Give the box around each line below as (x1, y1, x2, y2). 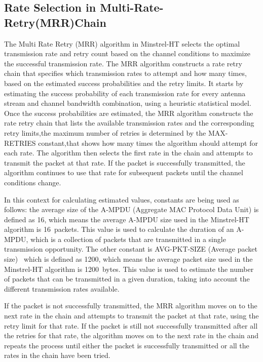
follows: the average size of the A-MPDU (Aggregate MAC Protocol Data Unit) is (4, 204, 259, 215)
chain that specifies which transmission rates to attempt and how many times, (4, 68, 247, 78)
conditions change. (4, 177, 61, 187)
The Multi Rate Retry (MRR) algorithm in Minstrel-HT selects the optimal (4, 38, 240, 49)
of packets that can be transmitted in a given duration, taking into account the (4, 273, 250, 284)
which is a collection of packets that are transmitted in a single (30, 233, 226, 244)
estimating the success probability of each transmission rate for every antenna (4, 88, 246, 98)
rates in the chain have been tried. (4, 350, 110, 360)
